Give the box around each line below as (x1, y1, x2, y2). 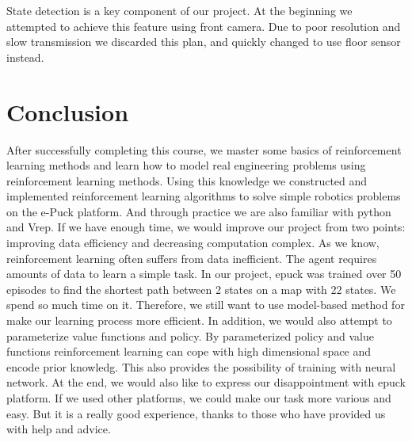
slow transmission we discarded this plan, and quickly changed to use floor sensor (6, 33, 401, 50)
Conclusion (6, 95, 129, 128)
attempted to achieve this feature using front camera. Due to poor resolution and (6, 17, 401, 34)
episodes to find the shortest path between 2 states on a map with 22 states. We (6, 280, 396, 297)
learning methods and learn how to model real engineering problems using (6, 157, 366, 173)
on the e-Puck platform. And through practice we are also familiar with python (6, 203, 391, 219)
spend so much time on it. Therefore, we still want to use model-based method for (6, 296, 405, 313)
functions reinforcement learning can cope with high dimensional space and (6, 343, 372, 360)
